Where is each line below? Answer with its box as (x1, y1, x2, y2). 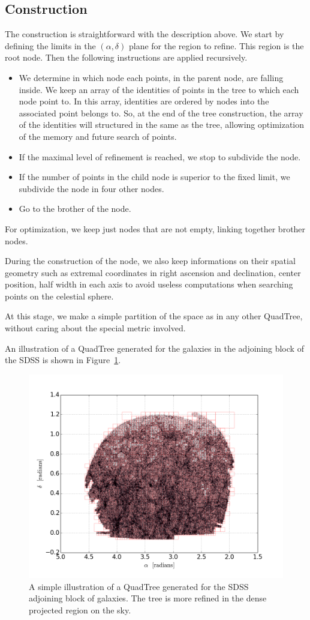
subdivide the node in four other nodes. (19, 182, 164, 194)
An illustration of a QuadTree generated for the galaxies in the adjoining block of (5, 342, 304, 354)
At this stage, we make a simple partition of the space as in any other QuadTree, (5, 310, 303, 322)
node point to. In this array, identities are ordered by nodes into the (19, 95, 269, 107)
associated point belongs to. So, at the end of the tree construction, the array (19, 106, 303, 119)
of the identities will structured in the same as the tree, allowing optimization (19, 118, 305, 131)
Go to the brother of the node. (19, 202, 131, 215)
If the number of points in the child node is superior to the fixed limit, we (19, 170, 290, 183)
